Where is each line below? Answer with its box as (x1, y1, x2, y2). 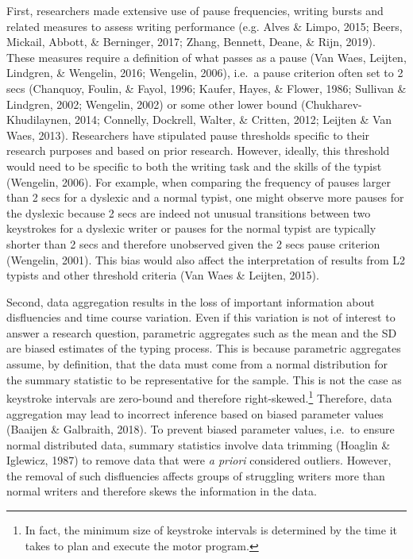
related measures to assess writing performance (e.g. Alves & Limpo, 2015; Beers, (6, 17, 403, 34)
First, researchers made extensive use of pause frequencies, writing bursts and (6, 2, 384, 18)
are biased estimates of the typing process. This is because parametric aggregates (6, 340, 401, 357)
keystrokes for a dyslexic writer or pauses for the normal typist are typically (6, 220, 376, 237)
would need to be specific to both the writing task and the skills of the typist (6, 157, 382, 174)
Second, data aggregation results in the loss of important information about (6, 293, 375, 310)
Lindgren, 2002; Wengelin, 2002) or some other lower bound (6, 95, 298, 112)
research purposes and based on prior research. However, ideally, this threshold (6, 142, 390, 159)
